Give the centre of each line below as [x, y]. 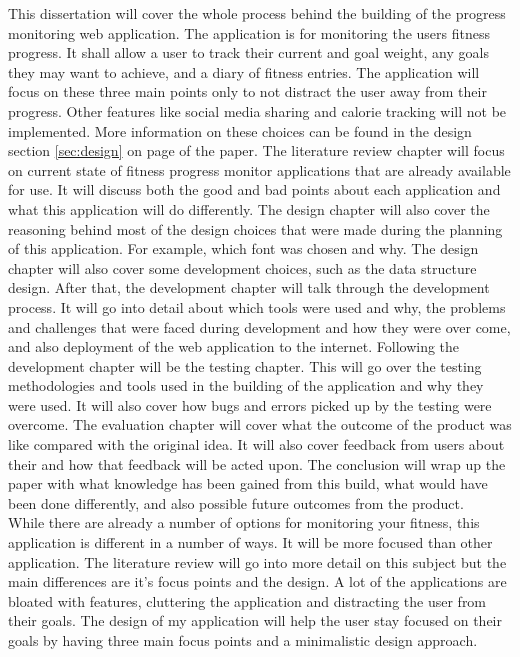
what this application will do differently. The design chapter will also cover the [249, 208]
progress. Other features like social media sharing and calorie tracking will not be [257, 110]
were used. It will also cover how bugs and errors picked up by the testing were [250, 404]
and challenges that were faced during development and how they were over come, [259, 326]
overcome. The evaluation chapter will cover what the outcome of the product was [260, 424]
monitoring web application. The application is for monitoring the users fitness [249, 32]
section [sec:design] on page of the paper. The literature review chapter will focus [256, 150]
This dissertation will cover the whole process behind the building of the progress [257, 13]
